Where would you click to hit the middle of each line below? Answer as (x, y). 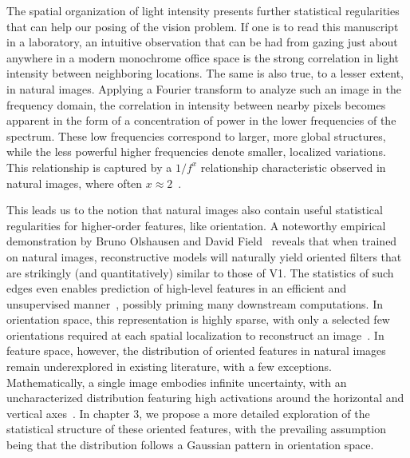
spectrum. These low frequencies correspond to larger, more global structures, (196, 135)
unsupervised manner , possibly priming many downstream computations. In (195, 303)
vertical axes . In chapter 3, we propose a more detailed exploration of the (188, 413)
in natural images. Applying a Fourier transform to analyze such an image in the (204, 88)
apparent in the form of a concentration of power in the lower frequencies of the (201, 120)
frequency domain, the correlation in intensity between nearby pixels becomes (196, 104)
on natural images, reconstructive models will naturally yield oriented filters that (204, 256)
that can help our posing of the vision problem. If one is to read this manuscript (203, 26)
